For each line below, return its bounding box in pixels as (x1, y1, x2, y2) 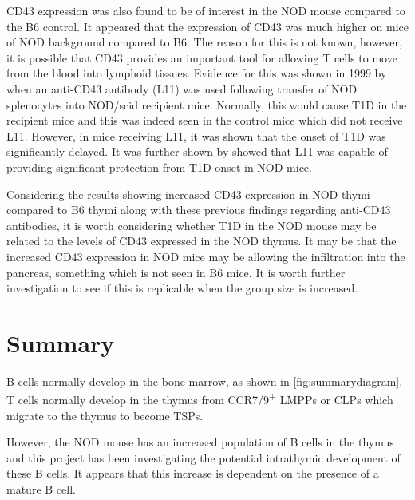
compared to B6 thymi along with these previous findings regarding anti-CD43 (6, 201, 391, 218)
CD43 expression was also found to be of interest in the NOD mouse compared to (6, 2, 405, 18)
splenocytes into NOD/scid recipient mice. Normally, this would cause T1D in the (6, 96, 407, 113)
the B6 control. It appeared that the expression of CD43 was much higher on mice (6, 18, 409, 34)
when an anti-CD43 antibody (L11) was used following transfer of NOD (6, 80, 358, 97)
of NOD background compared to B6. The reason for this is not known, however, (6, 34, 402, 50)
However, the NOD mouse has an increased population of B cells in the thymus (6, 434, 394, 450)
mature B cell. (6, 481, 76, 498)
